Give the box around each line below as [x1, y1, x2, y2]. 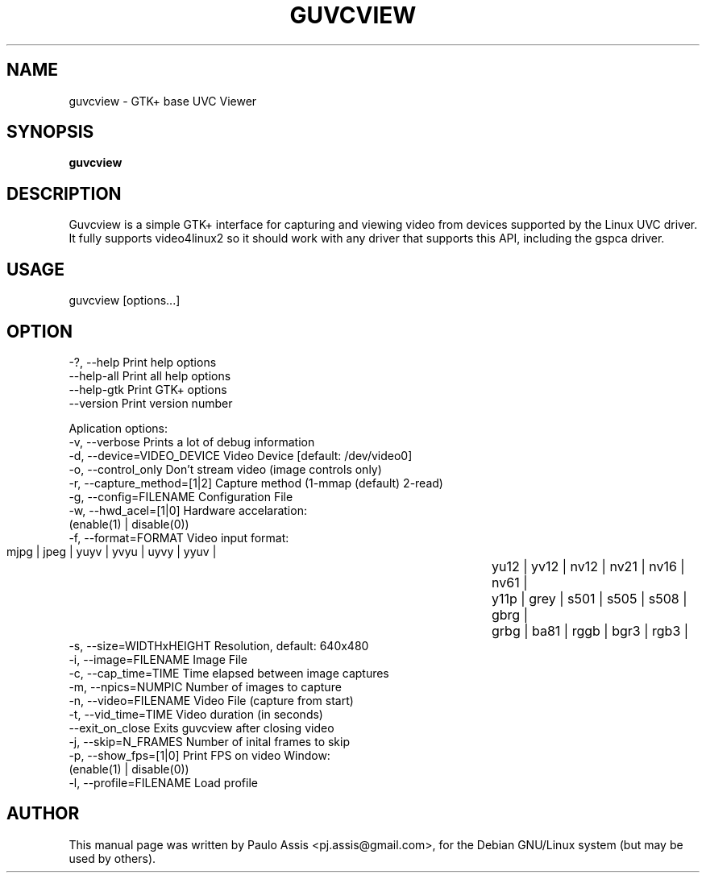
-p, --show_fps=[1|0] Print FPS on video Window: [69, 748, 330, 762]
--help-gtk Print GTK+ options [69, 382, 227, 396]
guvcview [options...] [69, 293, 181, 308]
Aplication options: [69, 421, 168, 435]
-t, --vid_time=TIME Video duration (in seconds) [69, 707, 323, 721]
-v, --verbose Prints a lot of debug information [69, 434, 315, 449]
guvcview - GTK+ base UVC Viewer [69, 93, 257, 108]
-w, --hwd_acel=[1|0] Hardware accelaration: [69, 503, 307, 517]
